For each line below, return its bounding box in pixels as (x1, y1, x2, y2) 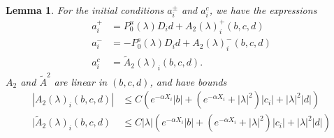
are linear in (54, 74, 108, 89)
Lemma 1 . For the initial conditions (6, 3, 164, 17)
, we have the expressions (209, 3, 317, 17)
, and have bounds (150, 74, 227, 89)
